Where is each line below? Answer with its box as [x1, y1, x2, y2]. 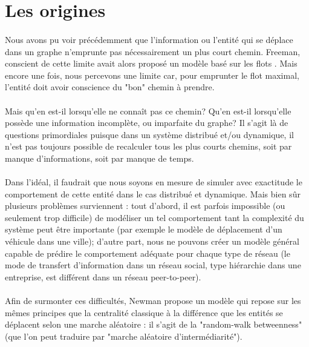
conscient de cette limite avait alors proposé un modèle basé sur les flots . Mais [5, 57, 298, 70]
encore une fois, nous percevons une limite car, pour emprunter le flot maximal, [5, 68, 299, 81]
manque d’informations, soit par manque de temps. [5, 151, 194, 164]
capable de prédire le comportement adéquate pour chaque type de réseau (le [5, 246, 290, 259]
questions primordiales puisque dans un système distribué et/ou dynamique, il [5, 128, 294, 140]
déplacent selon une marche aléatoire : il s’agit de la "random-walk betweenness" [5, 318, 302, 331]
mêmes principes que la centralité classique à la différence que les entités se [5, 306, 283, 319]
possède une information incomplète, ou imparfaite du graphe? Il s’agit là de [5, 116, 288, 129]
